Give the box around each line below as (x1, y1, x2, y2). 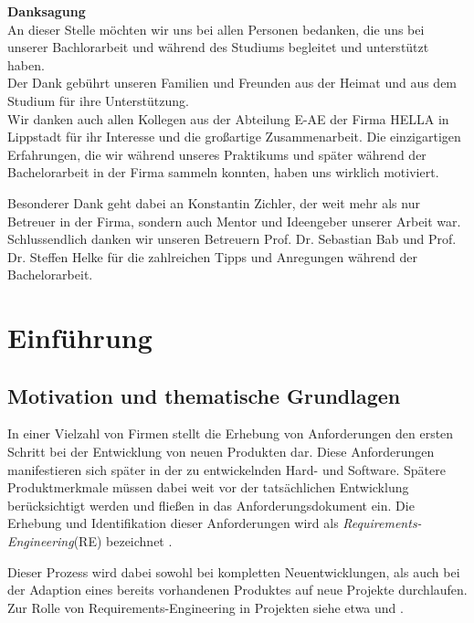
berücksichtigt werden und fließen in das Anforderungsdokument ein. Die (7, 495, 415, 514)
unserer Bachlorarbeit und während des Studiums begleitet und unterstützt (7, 37, 429, 57)
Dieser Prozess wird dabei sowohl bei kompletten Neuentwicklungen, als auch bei (7, 562, 460, 581)
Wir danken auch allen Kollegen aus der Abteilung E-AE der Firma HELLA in (7, 109, 449, 128)
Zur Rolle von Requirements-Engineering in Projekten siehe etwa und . (7, 597, 404, 617)
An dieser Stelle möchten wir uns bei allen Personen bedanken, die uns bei (7, 19, 425, 38)
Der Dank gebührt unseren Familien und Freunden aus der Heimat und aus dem (7, 73, 458, 92)
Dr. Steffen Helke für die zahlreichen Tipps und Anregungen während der (7, 247, 417, 266)
